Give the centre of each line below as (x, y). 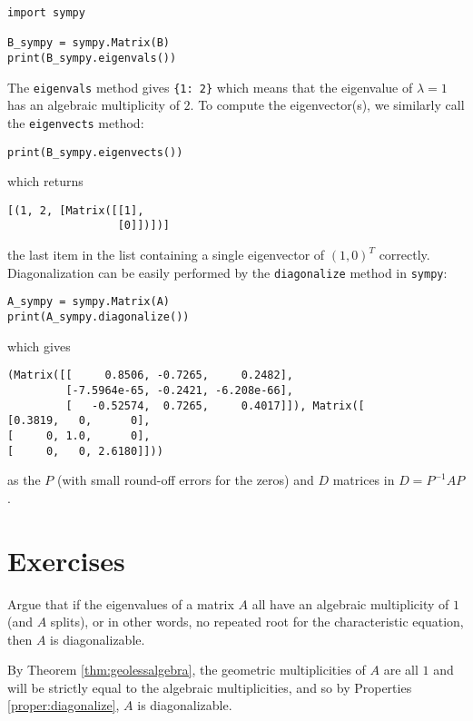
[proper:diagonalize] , (64, 705)
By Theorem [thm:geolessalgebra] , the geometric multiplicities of (187, 670)
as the (24, 480)
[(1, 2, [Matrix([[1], (76, 210)
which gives (39, 346)
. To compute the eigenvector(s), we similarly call (327, 105)
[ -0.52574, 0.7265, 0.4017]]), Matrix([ (215, 405)
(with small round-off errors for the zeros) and (185, 480)
